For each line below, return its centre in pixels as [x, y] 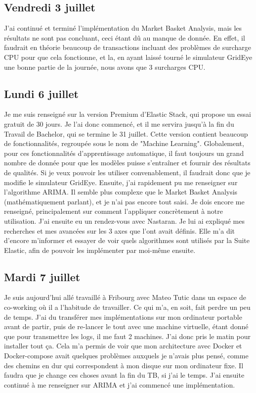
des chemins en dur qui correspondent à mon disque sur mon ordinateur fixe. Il [124, 365]
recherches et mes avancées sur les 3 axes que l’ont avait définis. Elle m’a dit [120, 230]
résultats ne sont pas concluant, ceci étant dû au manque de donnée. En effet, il [125, 37]
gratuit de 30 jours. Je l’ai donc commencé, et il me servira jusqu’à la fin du [119, 123]
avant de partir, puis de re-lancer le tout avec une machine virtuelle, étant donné [126, 326]
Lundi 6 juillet [41, 93]
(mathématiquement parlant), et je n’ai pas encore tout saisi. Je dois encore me [124, 201]
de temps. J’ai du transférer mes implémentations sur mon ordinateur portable [123, 317]
